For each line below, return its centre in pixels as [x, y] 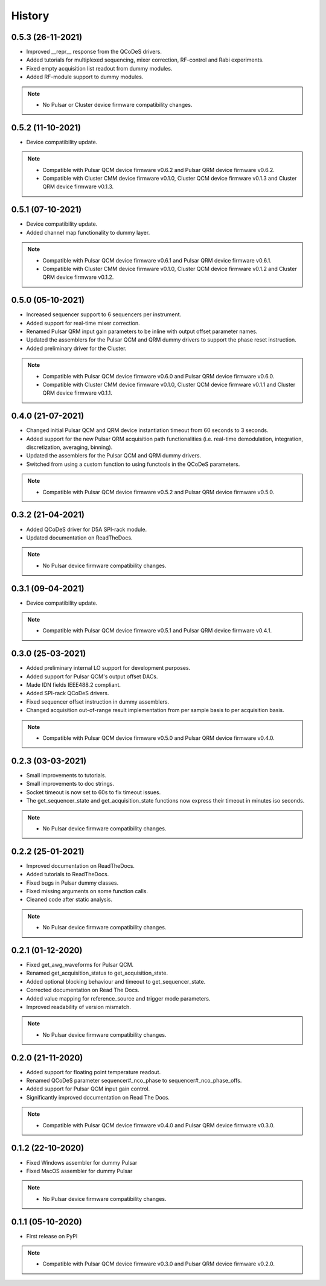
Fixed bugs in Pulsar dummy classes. [72, 883]
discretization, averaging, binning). [69, 447]
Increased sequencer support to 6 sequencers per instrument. [104, 314]
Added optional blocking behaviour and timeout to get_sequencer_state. [116, 981]
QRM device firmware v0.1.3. [78, 186]
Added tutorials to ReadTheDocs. [68, 874]
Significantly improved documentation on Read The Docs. [98, 1097]
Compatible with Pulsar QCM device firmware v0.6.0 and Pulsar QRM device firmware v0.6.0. [158, 376]
